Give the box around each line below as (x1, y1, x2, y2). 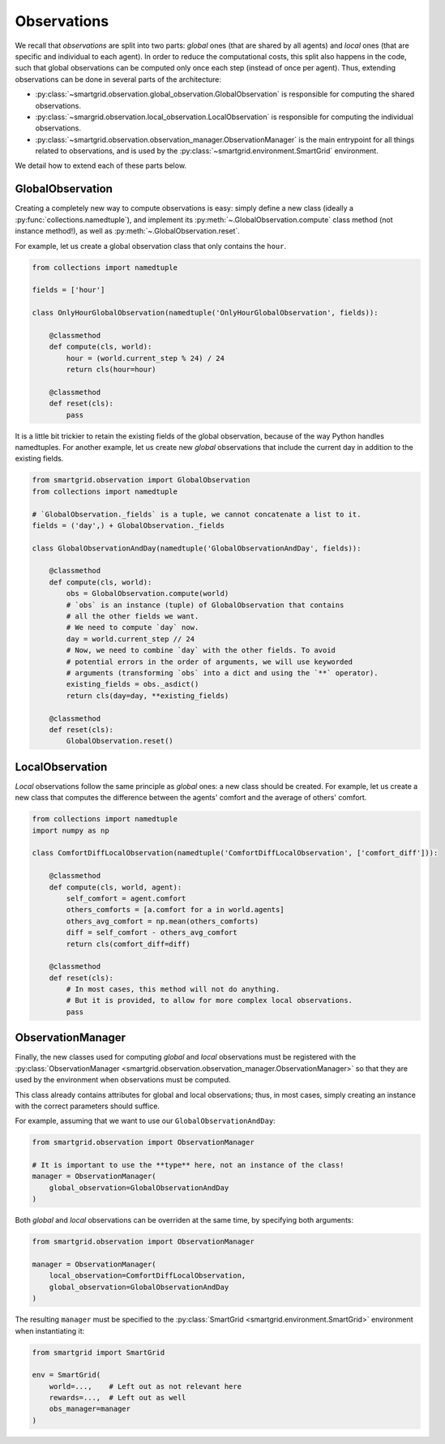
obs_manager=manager (49, 1404, 131, 1414)
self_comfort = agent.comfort (66, 893, 186, 903)
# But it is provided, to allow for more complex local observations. (66, 996, 353, 1005)
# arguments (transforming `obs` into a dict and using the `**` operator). (66, 668, 379, 677)
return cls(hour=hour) (66, 365, 157, 375)
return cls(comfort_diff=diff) (66, 939, 190, 949)
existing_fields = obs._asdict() (66, 679, 199, 689)
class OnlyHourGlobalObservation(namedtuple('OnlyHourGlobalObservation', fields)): (32, 308, 379, 318)
